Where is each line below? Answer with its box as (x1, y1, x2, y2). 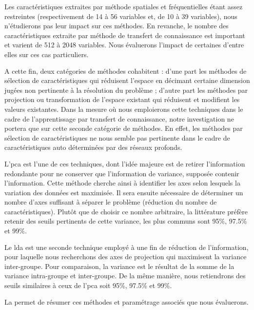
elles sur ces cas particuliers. (4, 49, 89, 59)
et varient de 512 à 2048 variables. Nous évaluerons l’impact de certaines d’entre (4, 40, 244, 50)
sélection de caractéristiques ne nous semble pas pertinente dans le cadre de (4, 132, 230, 143)
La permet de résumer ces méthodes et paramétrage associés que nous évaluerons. (4, 296, 249, 307)
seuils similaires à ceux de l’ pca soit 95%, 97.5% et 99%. (4, 280, 172, 290)
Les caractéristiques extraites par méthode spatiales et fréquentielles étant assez (4, 1, 243, 11)
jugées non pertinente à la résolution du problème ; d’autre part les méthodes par (4, 84, 248, 95)
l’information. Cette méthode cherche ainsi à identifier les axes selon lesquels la (4, 178, 240, 188)
